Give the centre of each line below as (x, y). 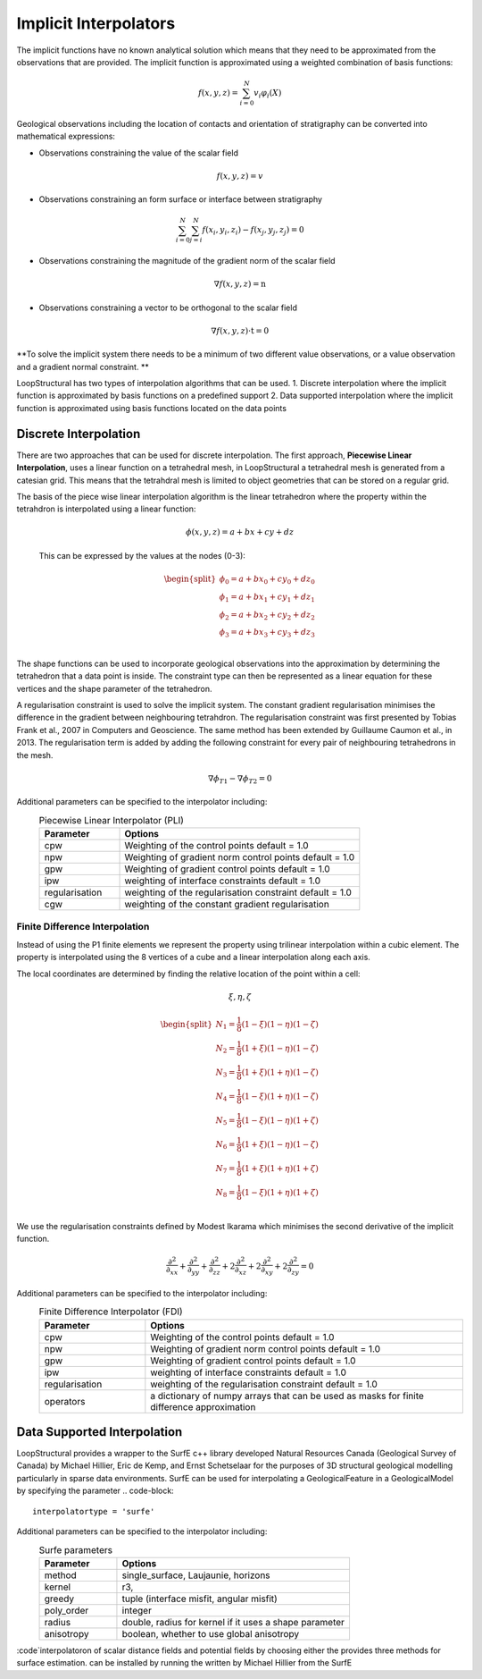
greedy (59, 1599)
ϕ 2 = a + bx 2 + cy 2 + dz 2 (267, 615)
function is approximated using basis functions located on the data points (152, 408)
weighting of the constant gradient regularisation (227, 905)
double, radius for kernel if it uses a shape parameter (233, 1622)
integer (137, 1610)
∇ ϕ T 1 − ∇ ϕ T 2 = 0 (240, 780)
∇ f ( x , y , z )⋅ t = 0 (240, 330)
